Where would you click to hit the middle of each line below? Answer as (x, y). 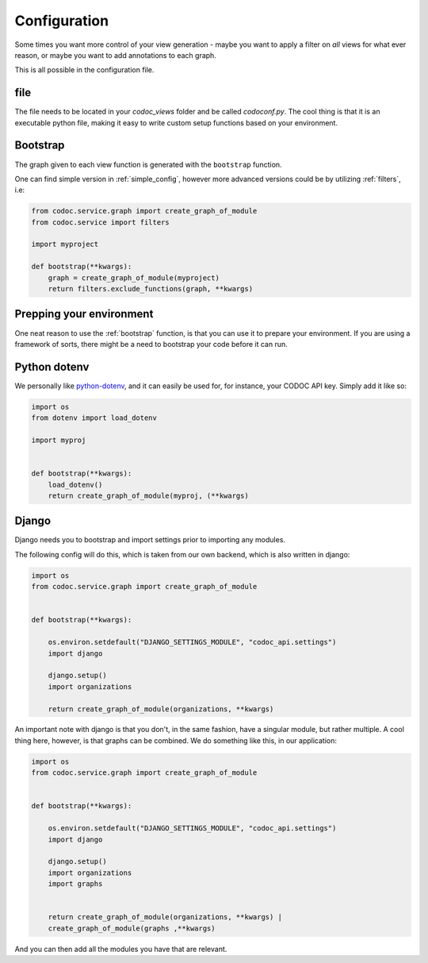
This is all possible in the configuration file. (84, 70)
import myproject (65, 245)
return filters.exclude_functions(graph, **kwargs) (151, 289)
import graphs (75, 884)
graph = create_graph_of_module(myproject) (134, 277)
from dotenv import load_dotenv (94, 418)
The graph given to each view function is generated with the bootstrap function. (148, 164)
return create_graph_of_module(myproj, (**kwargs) (148, 495)
